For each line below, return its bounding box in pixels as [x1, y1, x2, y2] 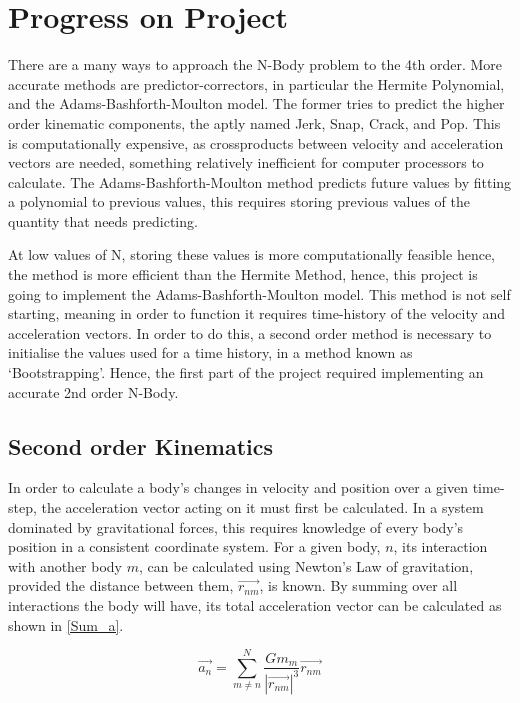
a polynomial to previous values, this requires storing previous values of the [8, 191, 470, 212]
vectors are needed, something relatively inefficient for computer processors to [8, 152, 484, 173]
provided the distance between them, [8, 575, 234, 596]
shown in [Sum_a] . [8, 614, 124, 635]
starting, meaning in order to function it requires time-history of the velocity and [8, 303, 506, 324]
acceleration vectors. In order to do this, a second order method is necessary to [8, 322, 492, 343]
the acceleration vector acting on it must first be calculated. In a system [41, 497, 484, 518]
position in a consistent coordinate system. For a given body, [8, 536, 381, 557]
